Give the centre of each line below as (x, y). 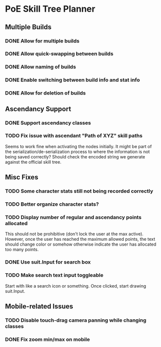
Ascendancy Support (38, 109)
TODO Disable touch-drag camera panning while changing (76, 320)
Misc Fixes (22, 177)
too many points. (22, 250)
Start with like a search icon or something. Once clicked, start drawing (76, 286)
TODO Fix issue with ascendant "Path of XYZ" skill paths (74, 136)
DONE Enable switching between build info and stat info (72, 80)
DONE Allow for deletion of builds (46, 93)
